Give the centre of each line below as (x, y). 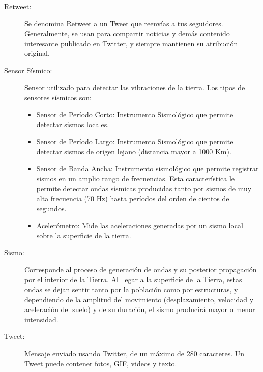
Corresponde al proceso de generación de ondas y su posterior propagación (141, 269)
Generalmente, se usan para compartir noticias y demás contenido (127, 33)
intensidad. (41, 319)
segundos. (51, 208)
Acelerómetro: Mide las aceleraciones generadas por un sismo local (140, 225)
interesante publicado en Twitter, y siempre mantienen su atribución (131, 43)
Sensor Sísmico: (28, 70)
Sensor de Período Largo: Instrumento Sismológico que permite (135, 141)
